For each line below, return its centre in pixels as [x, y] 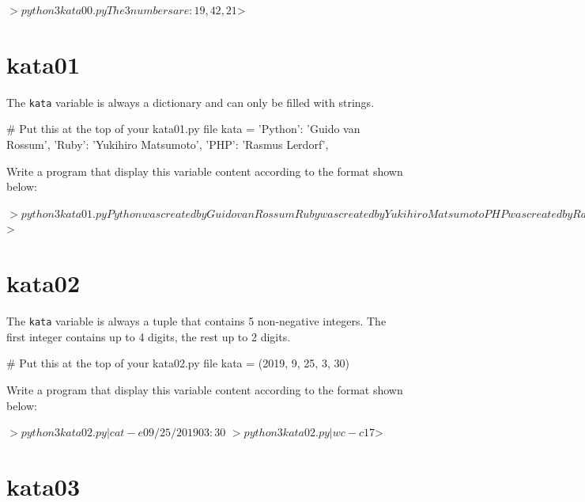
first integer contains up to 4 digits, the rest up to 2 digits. [149, 336]
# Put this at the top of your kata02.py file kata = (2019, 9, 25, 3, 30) [178, 363]
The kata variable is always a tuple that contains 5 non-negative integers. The [196, 321]
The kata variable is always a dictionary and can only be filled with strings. [191, 102]
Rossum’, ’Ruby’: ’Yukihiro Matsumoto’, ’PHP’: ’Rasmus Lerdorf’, [168, 144]
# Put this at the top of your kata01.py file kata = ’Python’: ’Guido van [183, 129]
